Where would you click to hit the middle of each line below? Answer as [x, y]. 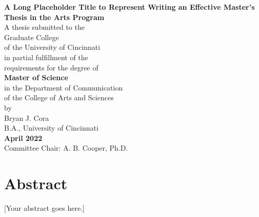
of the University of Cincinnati [52, 47]
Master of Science [36, 77]
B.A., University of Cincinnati [51, 128]
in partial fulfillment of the [46, 57]
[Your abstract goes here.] [44, 208]
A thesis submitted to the [44, 27]
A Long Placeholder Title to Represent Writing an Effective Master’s [129, 7]
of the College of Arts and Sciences [59, 97]
